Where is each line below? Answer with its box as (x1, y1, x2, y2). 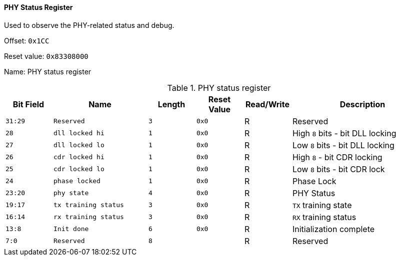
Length (157, 99, 185, 109)
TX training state (292, 200, 352, 210)
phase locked (53, 177, 100, 185)
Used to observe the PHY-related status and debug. (4, 20, 174, 29)
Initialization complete (292, 224, 375, 234)
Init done (53, 225, 89, 233)
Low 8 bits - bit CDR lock (292, 164, 385, 174)
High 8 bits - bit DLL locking (292, 128, 396, 138)
